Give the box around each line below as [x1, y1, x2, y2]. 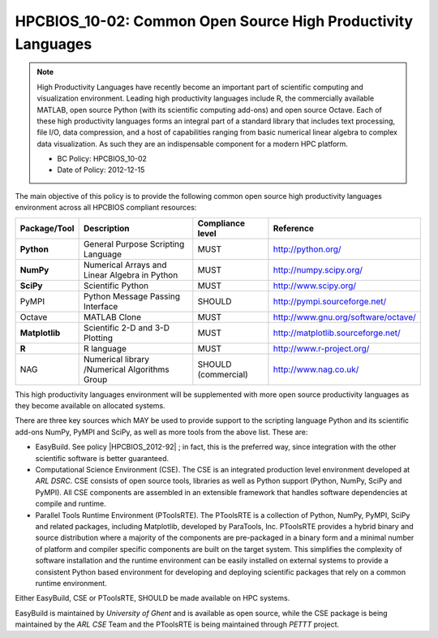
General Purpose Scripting [83, 238, 185, 249]
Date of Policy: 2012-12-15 [57, 165, 145, 175]
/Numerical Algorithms [83, 364, 170, 375]
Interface [83, 300, 118, 312]
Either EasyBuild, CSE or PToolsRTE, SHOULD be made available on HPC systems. [15, 593, 290, 603]
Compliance [197, 218, 246, 229]
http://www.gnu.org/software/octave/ [273, 311, 417, 322]
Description [83, 222, 130, 234]
